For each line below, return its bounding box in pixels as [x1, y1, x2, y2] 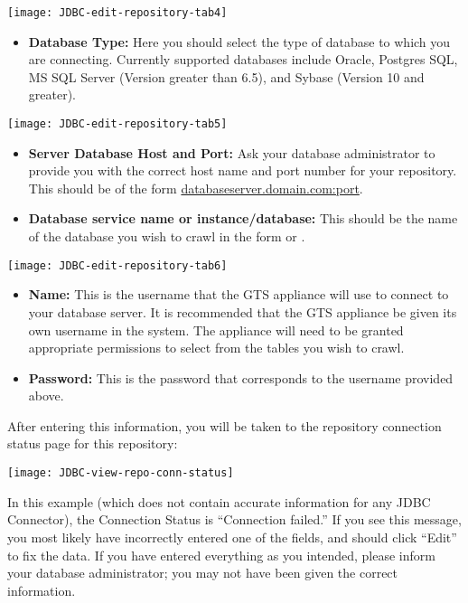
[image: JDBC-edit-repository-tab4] [7, 6, 228, 19]
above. [28, 386, 64, 405]
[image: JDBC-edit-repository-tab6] [7, 259, 228, 272]
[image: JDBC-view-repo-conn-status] [7, 466, 234, 480]
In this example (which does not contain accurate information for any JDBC [7, 492, 431, 511]
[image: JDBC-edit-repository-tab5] [7, 118, 228, 131]
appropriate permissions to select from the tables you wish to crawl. [28, 338, 405, 357]
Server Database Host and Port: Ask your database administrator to [28, 143, 435, 162]
